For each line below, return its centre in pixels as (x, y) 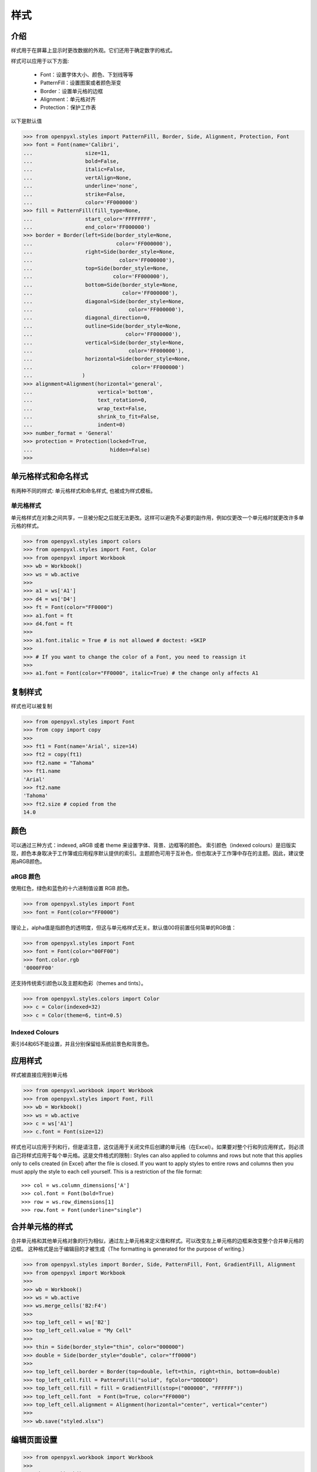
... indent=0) (74, 425)
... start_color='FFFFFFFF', (90, 219)
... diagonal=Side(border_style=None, (104, 301)
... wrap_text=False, (85, 408)
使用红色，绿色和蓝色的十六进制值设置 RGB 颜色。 (72, 888)
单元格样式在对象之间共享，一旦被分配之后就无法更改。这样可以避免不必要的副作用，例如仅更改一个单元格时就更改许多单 (157, 518)
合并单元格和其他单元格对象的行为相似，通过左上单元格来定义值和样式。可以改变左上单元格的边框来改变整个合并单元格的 (157, 1241)
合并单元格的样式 (42, 1227)
